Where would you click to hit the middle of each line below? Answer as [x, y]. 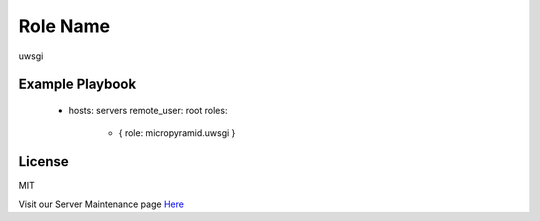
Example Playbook [77, 84]
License [43, 161]
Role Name [64, 26]
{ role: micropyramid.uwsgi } [177, 133]
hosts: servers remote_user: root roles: [148, 110]
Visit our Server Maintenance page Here [101, 204]
